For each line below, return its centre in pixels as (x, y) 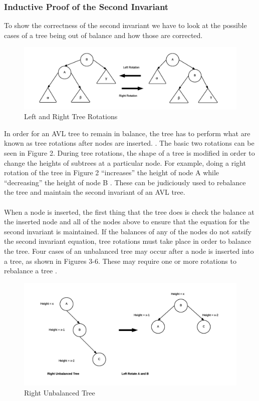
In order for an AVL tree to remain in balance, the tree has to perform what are (127, 133)
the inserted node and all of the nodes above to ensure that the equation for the (127, 222)
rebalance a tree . (31, 271)
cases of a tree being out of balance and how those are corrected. (103, 35)
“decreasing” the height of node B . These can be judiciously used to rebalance (125, 182)
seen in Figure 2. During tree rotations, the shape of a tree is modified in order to (129, 153)
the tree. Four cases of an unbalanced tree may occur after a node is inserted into (129, 251)
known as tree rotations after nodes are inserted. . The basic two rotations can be (129, 143)
